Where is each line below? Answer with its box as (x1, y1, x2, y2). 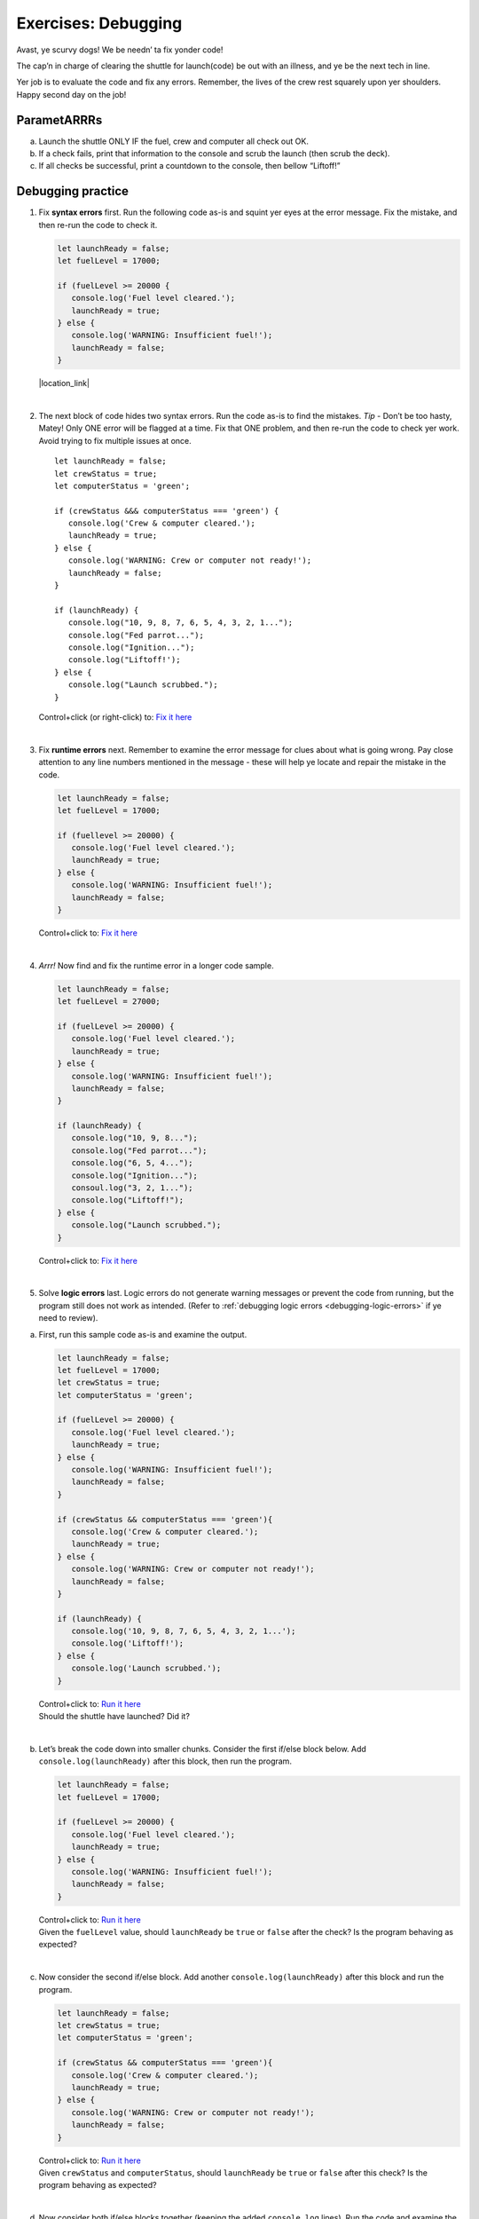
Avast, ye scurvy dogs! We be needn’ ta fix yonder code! (16, 44, 224, 55)
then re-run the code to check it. (38, 219, 158, 230)
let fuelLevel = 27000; (57, 997, 161, 1007)
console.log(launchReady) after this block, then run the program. (38, 1756, 293, 1766)
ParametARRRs (16, 112, 103, 128)
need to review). (38, 1313, 98, 1323)
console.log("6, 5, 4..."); (71, 1158, 194, 1168)
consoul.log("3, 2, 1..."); (71, 1183, 194, 1193)
